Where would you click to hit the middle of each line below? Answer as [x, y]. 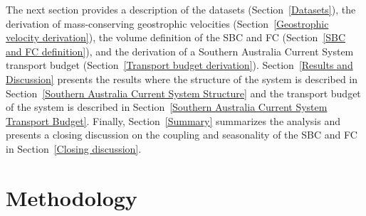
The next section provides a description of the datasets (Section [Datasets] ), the [181, 9]
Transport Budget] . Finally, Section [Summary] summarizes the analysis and [173, 120]
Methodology [72, 197]
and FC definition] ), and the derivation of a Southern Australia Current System [180, 51]
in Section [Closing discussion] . [74, 148]
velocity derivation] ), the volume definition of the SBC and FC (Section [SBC [176, 37]
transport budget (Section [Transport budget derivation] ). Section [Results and [179, 65]
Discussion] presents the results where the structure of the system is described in [182, 79]
